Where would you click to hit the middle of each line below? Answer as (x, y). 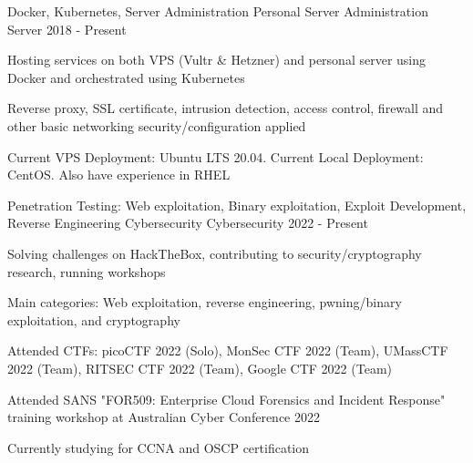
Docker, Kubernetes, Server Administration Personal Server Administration (218, 11)
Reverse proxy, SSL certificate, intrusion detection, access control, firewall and (226, 108)
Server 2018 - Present (67, 29)
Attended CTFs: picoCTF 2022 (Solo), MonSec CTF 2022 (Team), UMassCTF (228, 350)
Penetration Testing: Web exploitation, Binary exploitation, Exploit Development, (237, 205)
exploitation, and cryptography (94, 319)
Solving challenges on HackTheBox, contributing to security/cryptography (215, 253)
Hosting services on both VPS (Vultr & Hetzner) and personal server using (217, 60)
